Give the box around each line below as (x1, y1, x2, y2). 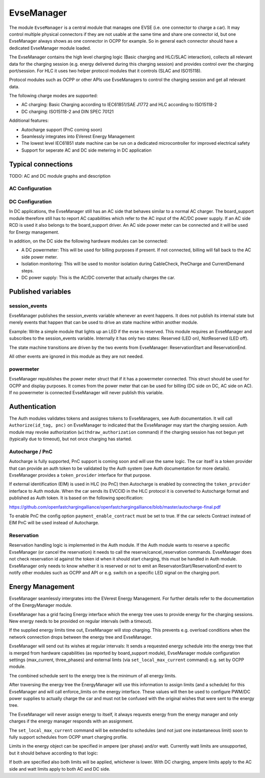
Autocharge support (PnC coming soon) (21, 127, 103, 133)
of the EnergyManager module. (9, 602, 72, 608)
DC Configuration (9, 198, 52, 205)
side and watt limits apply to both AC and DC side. (9, 766, 110, 772)
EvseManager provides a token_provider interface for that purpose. (9, 472, 152, 478)
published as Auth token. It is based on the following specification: (9, 495, 143, 501)
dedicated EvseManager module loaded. (9, 45, 91, 51)
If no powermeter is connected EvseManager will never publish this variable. (9, 389, 164, 395)
